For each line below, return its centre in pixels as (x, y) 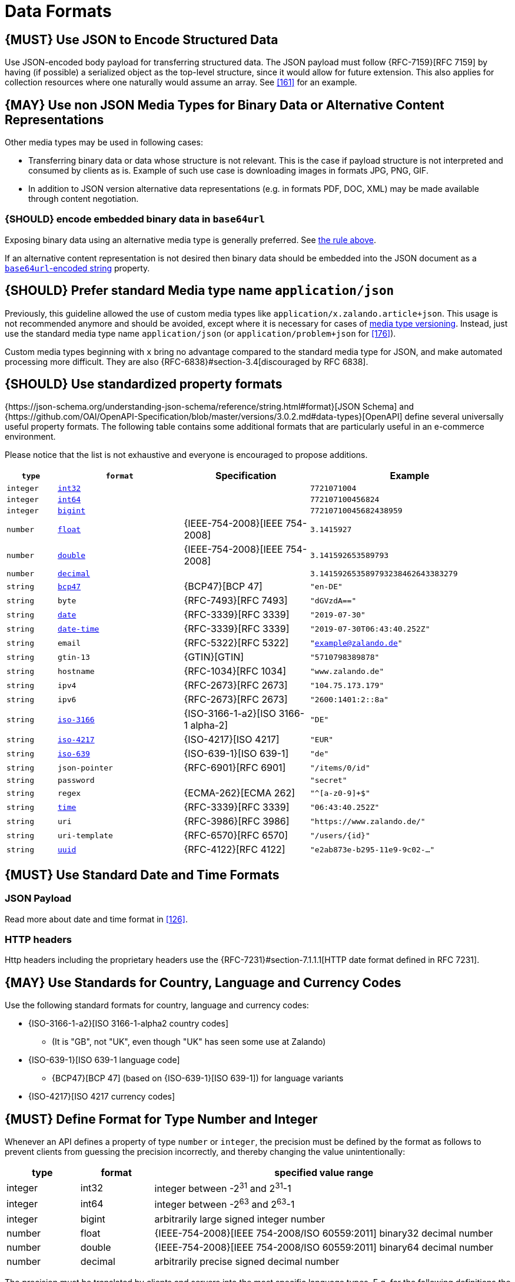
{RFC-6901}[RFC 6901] (235, 768)
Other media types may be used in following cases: (104, 142)
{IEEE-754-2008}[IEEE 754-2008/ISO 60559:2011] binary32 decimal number (324, 1233)
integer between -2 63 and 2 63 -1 (225, 1204)
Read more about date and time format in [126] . (96, 919)
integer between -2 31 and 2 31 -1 (223, 1188)
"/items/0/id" (340, 768)
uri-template (85, 835)
